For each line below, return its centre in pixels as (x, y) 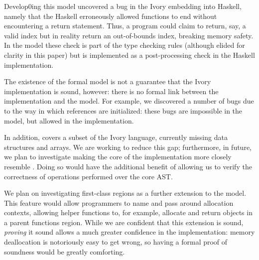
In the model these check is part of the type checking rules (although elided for (125, 45)
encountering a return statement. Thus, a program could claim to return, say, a (125, 26)
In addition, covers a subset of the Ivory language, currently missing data (116, 137)
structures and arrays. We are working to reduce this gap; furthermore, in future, (128, 147)
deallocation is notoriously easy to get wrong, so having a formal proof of (116, 242)
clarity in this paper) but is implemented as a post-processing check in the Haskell (129, 55)
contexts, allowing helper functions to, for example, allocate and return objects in (128, 212)
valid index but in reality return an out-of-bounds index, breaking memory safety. (129, 35)
